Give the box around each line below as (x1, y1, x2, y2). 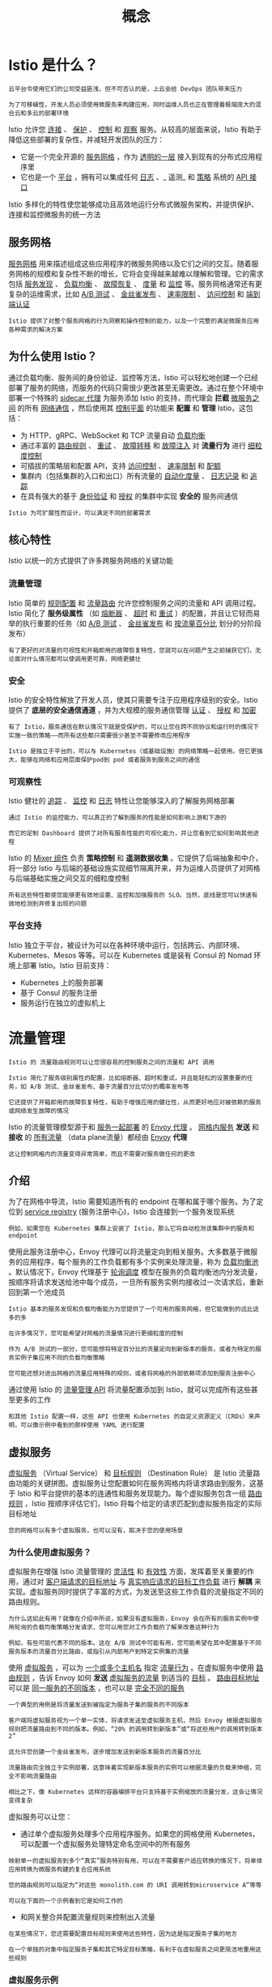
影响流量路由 (19, 1772, 57, 1780)
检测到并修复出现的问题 (19, 900, 87, 908)
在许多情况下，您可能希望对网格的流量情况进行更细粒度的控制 (8, 1330, 184, 1338)
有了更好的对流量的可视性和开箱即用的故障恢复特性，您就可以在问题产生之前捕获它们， (8, 646, 256, 654)
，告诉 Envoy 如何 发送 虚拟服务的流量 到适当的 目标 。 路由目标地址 (31, 1673, 260, 1683)
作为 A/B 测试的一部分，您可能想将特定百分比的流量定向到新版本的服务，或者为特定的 (8, 1345, 256, 1354)
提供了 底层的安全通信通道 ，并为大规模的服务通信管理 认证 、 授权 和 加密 (8, 704, 257, 714)
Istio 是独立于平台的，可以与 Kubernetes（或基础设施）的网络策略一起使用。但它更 (8, 747, 257, 755)
